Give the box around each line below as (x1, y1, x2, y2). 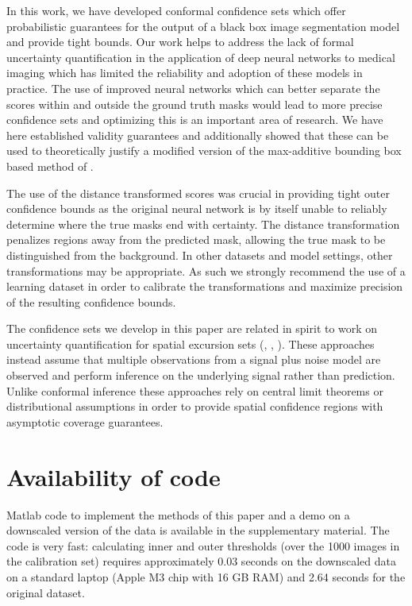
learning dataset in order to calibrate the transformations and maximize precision (6, 278, 403, 295)
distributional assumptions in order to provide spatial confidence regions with (6, 398, 383, 415)
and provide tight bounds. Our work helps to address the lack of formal (6, 33, 354, 50)
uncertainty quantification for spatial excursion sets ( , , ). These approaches (6, 335, 375, 352)
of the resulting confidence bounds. (6, 293, 176, 310)
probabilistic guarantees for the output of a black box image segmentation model (6, 17, 400, 34)
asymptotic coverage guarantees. (6, 413, 164, 430)
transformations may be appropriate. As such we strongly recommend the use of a (6, 262, 406, 279)
